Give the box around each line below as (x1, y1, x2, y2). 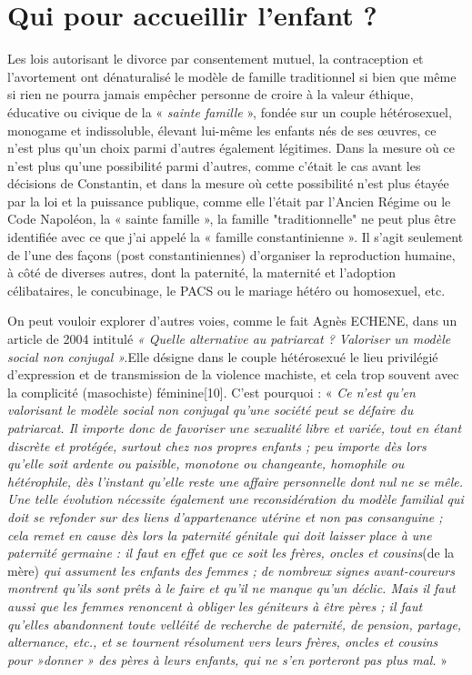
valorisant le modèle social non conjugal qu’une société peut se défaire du (7, 400, 414, 419)
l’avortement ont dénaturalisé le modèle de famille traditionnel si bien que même (7, 66, 457, 86)
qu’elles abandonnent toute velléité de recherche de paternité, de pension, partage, (7, 614, 462, 633)
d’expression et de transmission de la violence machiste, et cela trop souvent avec (7, 365, 459, 384)
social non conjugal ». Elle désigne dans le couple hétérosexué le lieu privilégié (7, 347, 438, 366)
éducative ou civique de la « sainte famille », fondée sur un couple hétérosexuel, (7, 102, 452, 121)
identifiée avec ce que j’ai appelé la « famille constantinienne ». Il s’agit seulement (7, 227, 464, 247)
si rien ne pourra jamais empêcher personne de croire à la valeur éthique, (7, 85, 414, 104)
